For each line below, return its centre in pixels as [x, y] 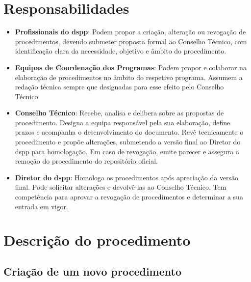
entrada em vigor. [41, 206]
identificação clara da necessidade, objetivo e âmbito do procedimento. [121, 51]
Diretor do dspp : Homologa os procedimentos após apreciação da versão [127, 177]
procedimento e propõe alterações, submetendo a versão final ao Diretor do [128, 142]
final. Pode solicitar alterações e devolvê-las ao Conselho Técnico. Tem [121, 187]
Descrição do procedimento [97, 240]
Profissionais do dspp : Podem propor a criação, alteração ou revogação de [130, 32]
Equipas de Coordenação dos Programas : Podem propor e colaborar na [131, 67]
